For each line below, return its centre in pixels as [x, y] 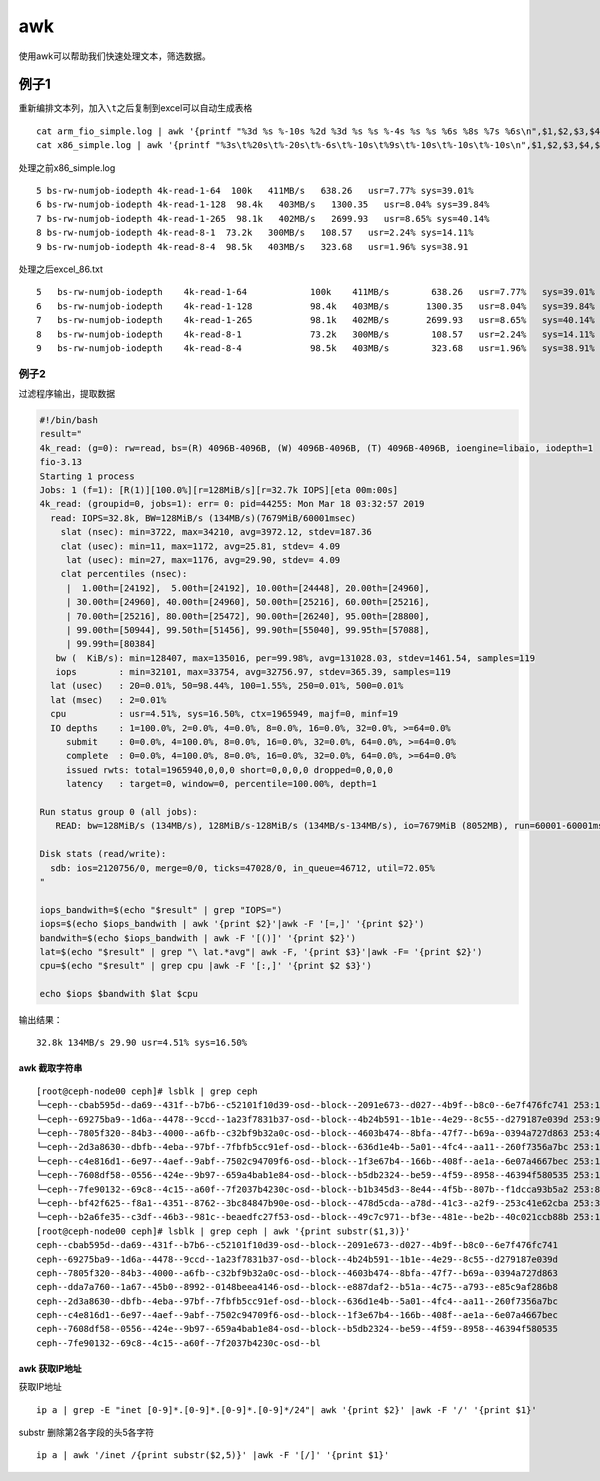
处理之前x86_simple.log [67, 167]
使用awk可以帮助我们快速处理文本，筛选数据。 [115, 56]
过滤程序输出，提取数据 [66, 394]
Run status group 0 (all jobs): [119, 811]
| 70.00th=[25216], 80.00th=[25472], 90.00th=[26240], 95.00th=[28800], [247, 616]
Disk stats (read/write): [103, 854]
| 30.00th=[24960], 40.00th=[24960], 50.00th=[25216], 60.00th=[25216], [247, 602]
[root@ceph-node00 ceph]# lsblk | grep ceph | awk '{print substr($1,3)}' [223, 1231]
